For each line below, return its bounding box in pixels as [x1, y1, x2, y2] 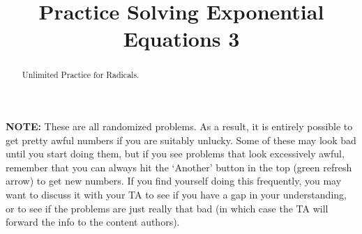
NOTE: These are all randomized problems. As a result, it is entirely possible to [6, 119, 353, 134]
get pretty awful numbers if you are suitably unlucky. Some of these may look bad [6, 132, 356, 147]
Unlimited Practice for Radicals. [22, 69, 139, 81]
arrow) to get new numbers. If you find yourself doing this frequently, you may [6, 173, 342, 188]
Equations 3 [123, 24, 240, 53]
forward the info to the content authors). [6, 214, 180, 229]
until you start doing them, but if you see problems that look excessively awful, [6, 146, 345, 161]
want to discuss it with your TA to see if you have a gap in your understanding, [6, 187, 347, 201]
